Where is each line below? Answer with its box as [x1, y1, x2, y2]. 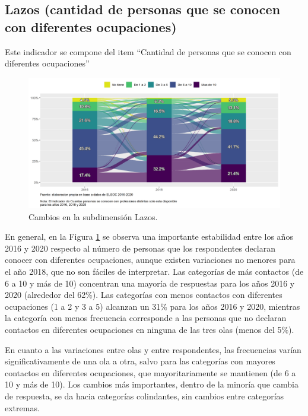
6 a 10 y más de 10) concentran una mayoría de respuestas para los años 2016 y [5, 277, 295, 289]
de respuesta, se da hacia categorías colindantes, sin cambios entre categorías [5, 389, 284, 402]
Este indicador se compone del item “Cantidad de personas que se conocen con [5, 45, 291, 58]
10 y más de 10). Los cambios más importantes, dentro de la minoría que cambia [5, 378, 299, 390]
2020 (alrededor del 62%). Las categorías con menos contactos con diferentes [5, 288, 282, 301]
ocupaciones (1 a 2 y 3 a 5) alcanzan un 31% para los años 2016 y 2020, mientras [5, 300, 300, 312]
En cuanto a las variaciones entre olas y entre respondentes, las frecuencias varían [5, 343, 301, 355]
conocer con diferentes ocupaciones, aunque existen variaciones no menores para [5, 253, 296, 266]
